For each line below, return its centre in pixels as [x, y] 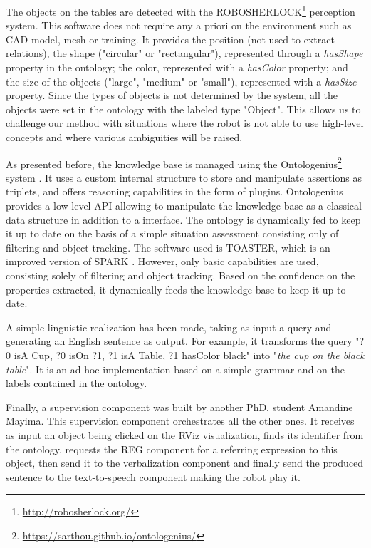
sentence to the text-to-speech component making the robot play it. [153, 476]
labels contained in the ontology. [77, 383]
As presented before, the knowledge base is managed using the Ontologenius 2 [174, 162]
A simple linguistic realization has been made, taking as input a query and [169, 327]
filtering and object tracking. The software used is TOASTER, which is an [168, 247]
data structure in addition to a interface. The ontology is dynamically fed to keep [183, 219]
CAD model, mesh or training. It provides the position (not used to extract [170, 39]
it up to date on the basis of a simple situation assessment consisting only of [172, 233]
